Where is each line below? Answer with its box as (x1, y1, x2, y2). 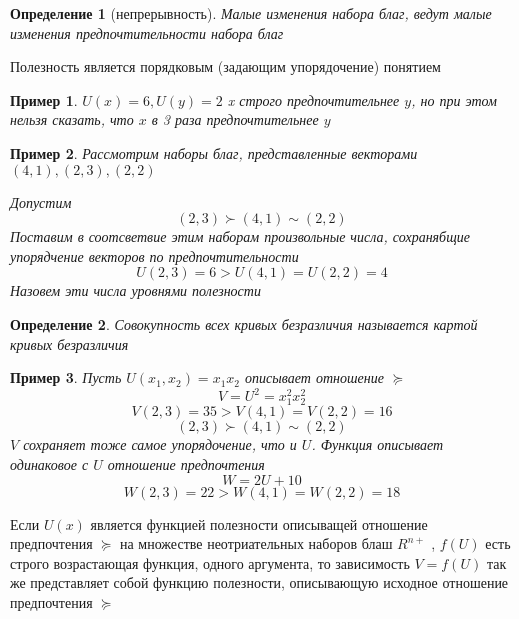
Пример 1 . (10, 89, 78, 110)
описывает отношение (245, 367, 384, 388)
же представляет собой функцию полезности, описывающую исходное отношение (10, 572, 509, 593)
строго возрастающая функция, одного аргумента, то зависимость (10, 552, 410, 573)
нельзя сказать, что (10, 109, 134, 130)
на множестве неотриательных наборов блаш (119, 533, 393, 554)
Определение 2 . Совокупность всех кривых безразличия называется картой (10, 313, 478, 334)
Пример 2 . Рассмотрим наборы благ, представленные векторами (10, 142, 418, 163)
